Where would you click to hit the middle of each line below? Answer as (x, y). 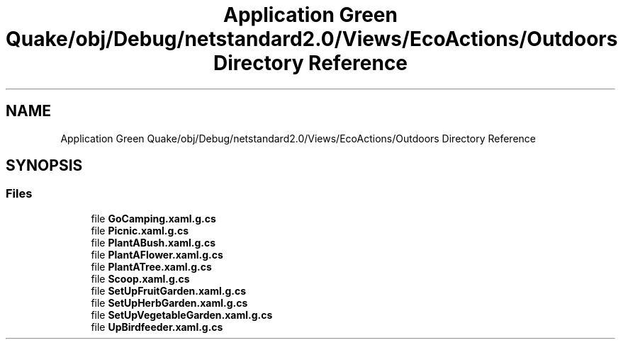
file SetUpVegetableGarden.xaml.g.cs (182, 315)
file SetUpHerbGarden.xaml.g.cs (169, 302)
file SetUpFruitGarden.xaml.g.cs (169, 290)
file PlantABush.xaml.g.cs (153, 242)
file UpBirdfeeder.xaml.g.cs (157, 327)
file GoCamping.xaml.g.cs (153, 218)
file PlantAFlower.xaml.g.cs (157, 254)
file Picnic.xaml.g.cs (140, 230)
